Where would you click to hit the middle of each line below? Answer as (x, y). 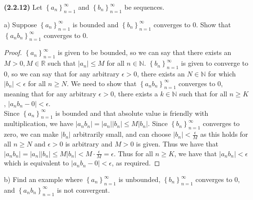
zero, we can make (31, 134)
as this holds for (224, 134)
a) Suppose (21, 24)
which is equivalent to (37, 163)
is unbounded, (139, 179)
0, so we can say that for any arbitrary (62, 73)
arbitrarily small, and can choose (122, 134)
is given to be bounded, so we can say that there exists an (145, 52)
